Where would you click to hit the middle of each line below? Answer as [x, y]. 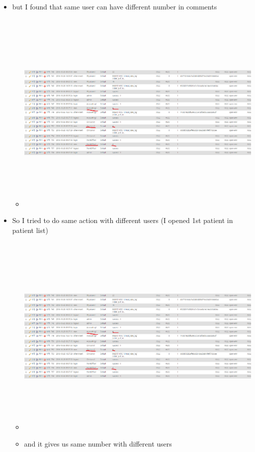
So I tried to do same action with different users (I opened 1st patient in [123, 220]
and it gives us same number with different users [98, 443]
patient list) [30, 230]
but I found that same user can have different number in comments [115, 6]
